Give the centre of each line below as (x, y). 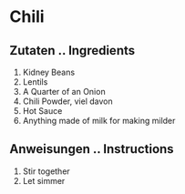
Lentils (35, 82)
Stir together (46, 171)
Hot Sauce (42, 111)
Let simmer (44, 180)
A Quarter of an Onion (64, 92)
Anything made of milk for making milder (99, 121)
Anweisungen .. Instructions (92, 149)
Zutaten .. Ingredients (72, 51)
